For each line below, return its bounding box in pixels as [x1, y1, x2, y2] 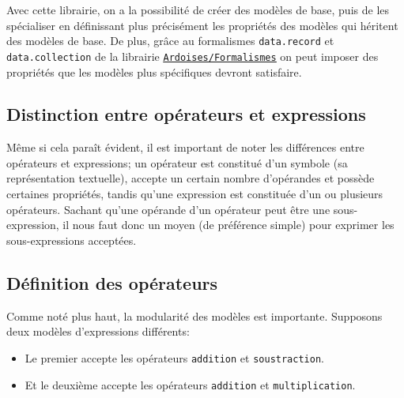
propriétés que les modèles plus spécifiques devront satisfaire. [6, 63, 302, 80]
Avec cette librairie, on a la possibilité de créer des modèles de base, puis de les [6, 2, 390, 17]
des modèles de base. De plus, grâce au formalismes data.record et [6, 32, 334, 49]
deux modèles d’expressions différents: [6, 323, 190, 340]
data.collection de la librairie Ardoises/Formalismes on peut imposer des [6, 47, 379, 64]
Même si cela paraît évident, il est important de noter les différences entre [6, 139, 364, 156]
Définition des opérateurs [6, 270, 218, 295]
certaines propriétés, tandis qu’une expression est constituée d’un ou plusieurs [6, 186, 383, 202]
